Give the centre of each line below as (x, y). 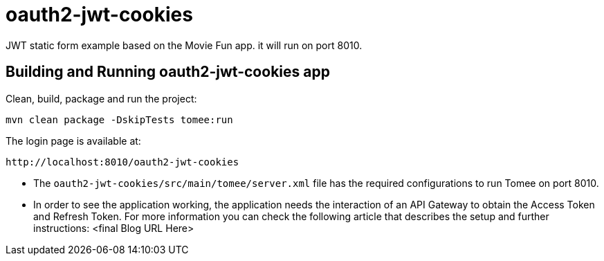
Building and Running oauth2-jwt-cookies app (168, 72)
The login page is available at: (73, 141)
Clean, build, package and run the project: (101, 98)
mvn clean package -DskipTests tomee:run (119, 119)
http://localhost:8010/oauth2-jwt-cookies (122, 162)
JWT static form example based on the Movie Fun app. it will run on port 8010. (184, 45)
